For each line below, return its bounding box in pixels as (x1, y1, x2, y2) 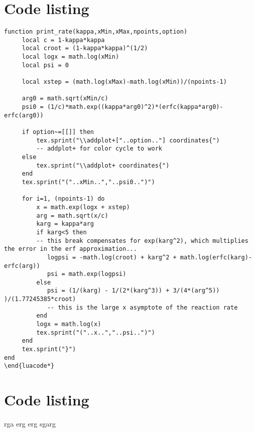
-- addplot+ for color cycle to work (36, 145, 162, 153)
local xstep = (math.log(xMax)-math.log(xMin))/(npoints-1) (22, 78, 227, 86)
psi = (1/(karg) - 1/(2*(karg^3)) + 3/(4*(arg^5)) (47, 287, 220, 295)
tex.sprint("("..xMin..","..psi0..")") (22, 178, 155, 186)
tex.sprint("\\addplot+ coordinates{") (36, 162, 170, 169)
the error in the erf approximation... (4, 245, 137, 253)
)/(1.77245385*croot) (4, 296, 76, 303)
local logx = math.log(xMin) (22, 53, 119, 61)
